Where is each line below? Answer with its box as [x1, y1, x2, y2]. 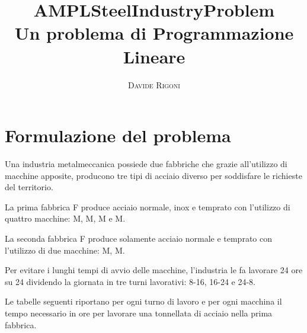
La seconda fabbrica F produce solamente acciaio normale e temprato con [5, 232, 272, 244]
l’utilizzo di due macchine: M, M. [5, 244, 125, 256]
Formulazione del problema [5, 123, 231, 148]
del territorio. [5, 181, 53, 193]
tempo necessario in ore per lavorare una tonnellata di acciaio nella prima [5, 306, 273, 319]
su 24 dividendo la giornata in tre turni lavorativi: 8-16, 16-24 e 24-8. [5, 275, 255, 287]
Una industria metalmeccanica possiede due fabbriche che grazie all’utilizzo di [5, 158, 287, 170]
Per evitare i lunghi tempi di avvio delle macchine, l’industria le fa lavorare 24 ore [5, 264, 303, 276]
